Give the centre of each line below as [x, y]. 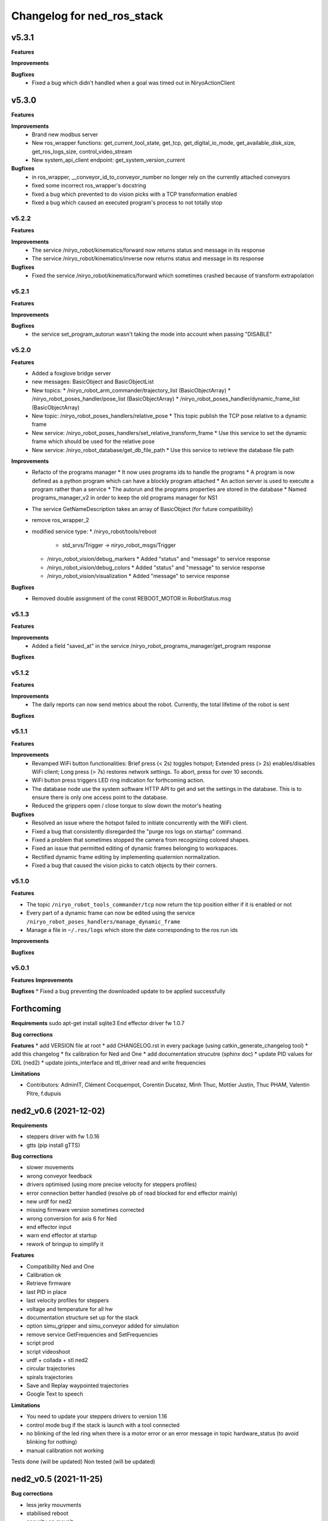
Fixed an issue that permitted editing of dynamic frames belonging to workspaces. [135, 848]
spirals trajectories [50, 1377]
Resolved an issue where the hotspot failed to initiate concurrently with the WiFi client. [140, 823]
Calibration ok [44, 1275]
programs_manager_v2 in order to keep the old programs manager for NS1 [125, 498]
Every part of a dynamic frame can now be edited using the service [111, 913]
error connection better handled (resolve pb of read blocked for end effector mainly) [132, 1193]
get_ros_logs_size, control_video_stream [82, 151]
